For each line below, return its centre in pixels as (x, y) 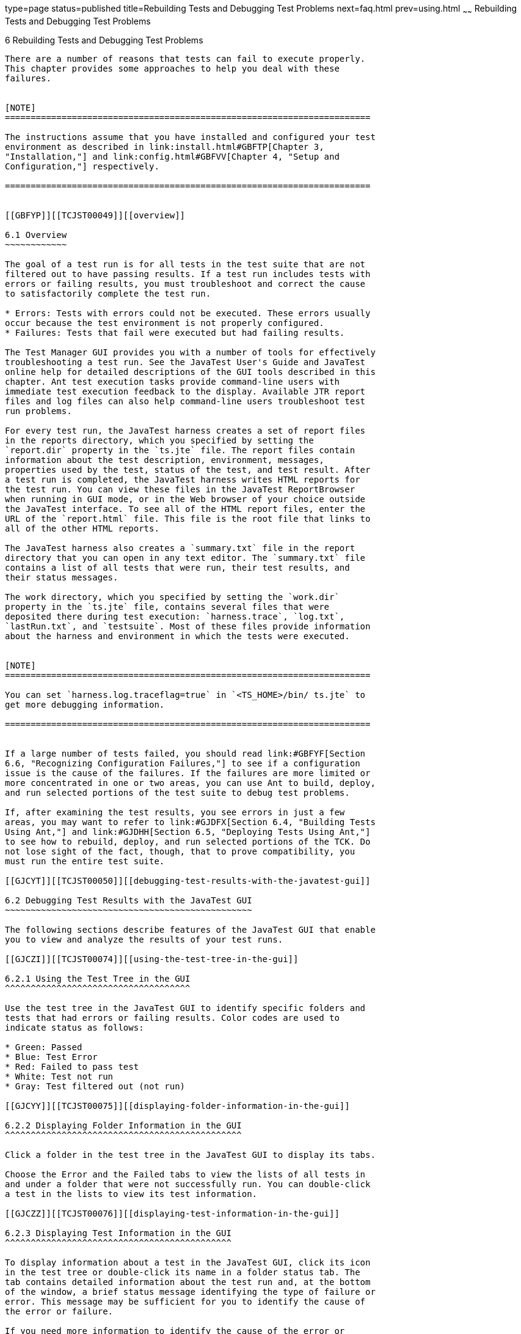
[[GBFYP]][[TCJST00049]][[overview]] (95, 215)
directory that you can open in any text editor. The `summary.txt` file (185, 558)
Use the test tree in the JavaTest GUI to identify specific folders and (185, 1008)
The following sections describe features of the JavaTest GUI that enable (190, 929)
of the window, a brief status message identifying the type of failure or (190, 1291)
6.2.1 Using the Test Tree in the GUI (98, 978)
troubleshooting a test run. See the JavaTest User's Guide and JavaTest (185, 362)
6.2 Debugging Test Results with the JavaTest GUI (129, 900)
